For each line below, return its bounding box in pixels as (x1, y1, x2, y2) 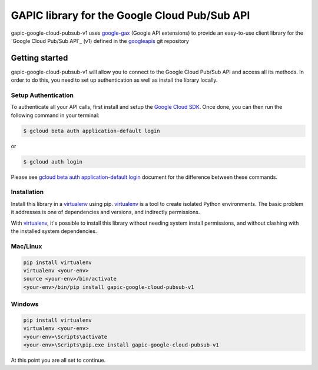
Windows (11, 300, 39, 308)
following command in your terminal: (11, 112, 100, 119)
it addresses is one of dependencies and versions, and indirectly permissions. (11, 209, 200, 216)
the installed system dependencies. (11, 228, 97, 235)
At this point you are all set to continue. (11, 356, 106, 364)
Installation (11, 188, 44, 196)
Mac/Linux (11, 242, 42, 250)
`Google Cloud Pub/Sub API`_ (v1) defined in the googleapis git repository (11, 37, 190, 44)
